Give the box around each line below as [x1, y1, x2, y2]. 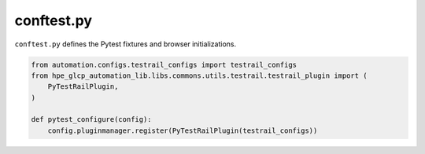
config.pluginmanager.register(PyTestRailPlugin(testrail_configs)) [47, 126, 318, 135]
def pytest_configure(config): [31, 115, 153, 124]
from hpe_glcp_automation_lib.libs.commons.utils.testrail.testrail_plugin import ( [31, 71, 368, 80]
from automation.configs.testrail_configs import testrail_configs [31, 60, 297, 69]
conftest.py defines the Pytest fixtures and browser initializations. [14, 39, 237, 49]
